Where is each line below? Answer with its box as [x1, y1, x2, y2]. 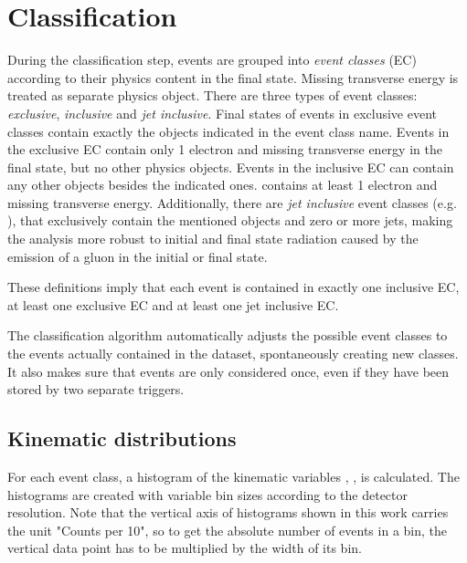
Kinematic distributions [7, 424, 237, 453]
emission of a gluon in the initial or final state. [7, 246, 268, 266]
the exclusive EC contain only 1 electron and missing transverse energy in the [7, 140, 442, 159]
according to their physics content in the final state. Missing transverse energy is [7, 68, 459, 87]
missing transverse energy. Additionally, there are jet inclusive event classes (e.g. [7, 193, 457, 212]
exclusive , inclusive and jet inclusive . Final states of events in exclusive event [7, 103, 438, 122]
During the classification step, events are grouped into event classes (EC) [7, 50, 417, 69]
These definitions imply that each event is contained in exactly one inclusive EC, [7, 277, 460, 297]
